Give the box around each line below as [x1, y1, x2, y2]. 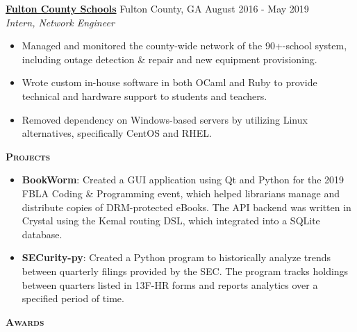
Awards [6, 314, 44, 329]
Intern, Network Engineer [6, 15, 115, 29]
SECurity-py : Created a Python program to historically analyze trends [22, 250, 331, 265]
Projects [6, 149, 51, 163]
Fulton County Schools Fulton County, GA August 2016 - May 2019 [6, 1, 309, 15]
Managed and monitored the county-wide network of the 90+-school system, [22, 38, 347, 53]
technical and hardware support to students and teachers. [22, 88, 267, 103]
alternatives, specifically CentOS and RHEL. [22, 126, 212, 140]
